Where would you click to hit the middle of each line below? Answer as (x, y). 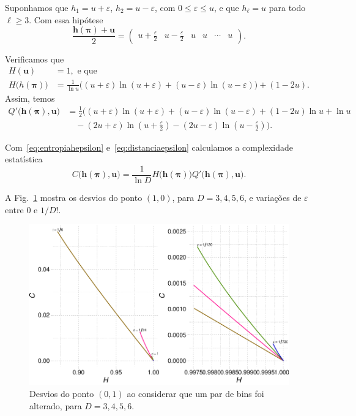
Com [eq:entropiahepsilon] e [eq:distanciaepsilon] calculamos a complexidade (149, 147)
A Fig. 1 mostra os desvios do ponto (74, 197)
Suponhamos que (37, 7)
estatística (24, 159)
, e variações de (273, 197)
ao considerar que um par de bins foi (195, 394)
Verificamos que (35, 59)
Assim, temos (30, 98)
